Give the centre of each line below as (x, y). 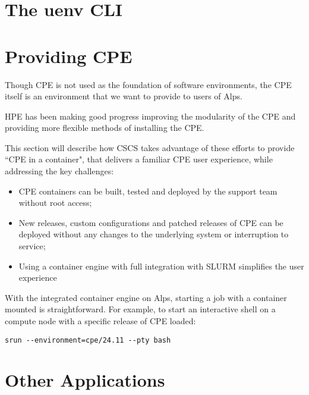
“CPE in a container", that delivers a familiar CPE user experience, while (139, 159)
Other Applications (85, 380)
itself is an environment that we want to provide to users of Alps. (124, 96)
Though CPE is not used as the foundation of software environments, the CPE (148, 84)
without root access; (55, 203)
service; (32, 246)
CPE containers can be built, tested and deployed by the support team (148, 191)
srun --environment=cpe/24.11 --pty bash (88, 340)
